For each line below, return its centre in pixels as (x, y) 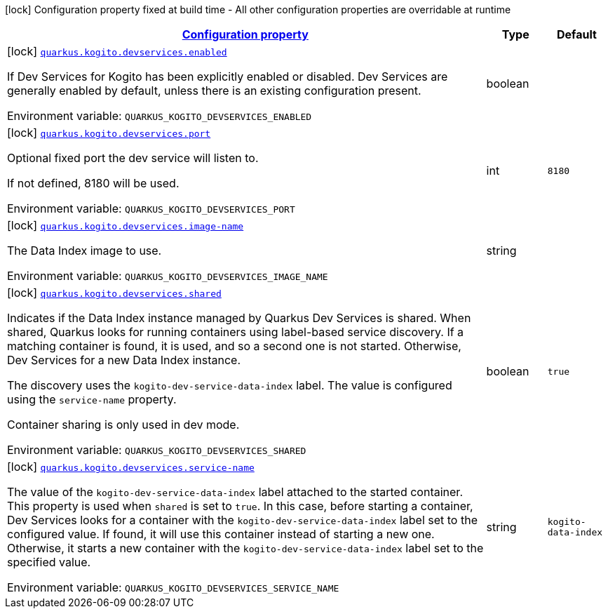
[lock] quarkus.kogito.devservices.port (109, 133)
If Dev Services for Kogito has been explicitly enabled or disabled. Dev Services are (228, 76)
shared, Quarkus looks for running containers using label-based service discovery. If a (236, 332)
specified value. (49, 562)
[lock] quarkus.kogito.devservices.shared (114, 293)
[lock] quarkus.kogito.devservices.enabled (117, 51)
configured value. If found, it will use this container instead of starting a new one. (221, 534)
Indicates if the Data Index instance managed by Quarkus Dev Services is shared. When (239, 318)
